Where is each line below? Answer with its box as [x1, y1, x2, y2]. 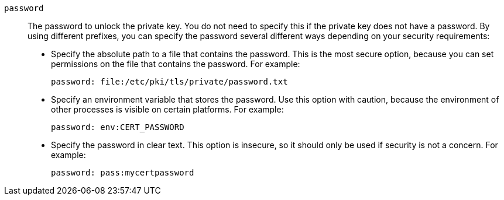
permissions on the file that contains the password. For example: [51, 59, 300, 69]
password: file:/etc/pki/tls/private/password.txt [51, 77, 288, 86]
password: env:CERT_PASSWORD [51, 122, 184, 132]
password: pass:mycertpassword [51, 168, 194, 177]
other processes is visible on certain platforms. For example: [51, 104, 284, 114]
